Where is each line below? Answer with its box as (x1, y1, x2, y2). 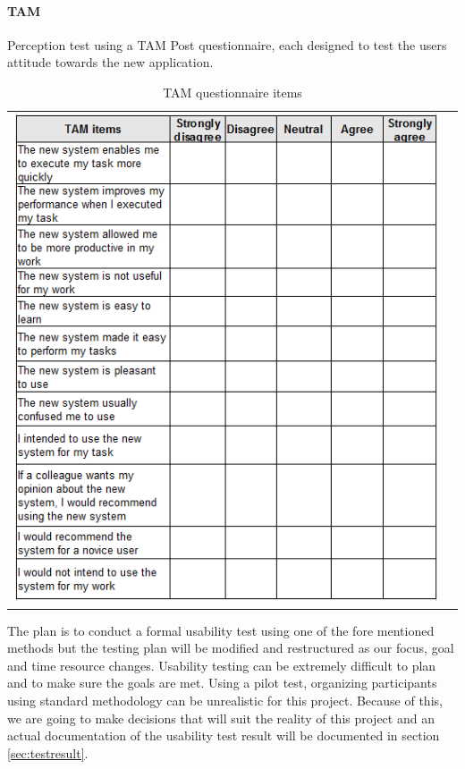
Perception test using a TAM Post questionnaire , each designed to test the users (7, 35, 447, 54)
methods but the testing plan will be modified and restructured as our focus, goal (7, 638, 454, 657)
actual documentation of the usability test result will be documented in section (7, 726, 440, 745)
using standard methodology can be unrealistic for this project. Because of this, (7, 690, 443, 709)
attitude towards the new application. (7, 53, 214, 72)
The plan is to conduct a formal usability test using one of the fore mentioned (7, 621, 435, 639)
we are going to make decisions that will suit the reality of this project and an (7, 708, 435, 727)
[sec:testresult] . (7, 743, 89, 762)
